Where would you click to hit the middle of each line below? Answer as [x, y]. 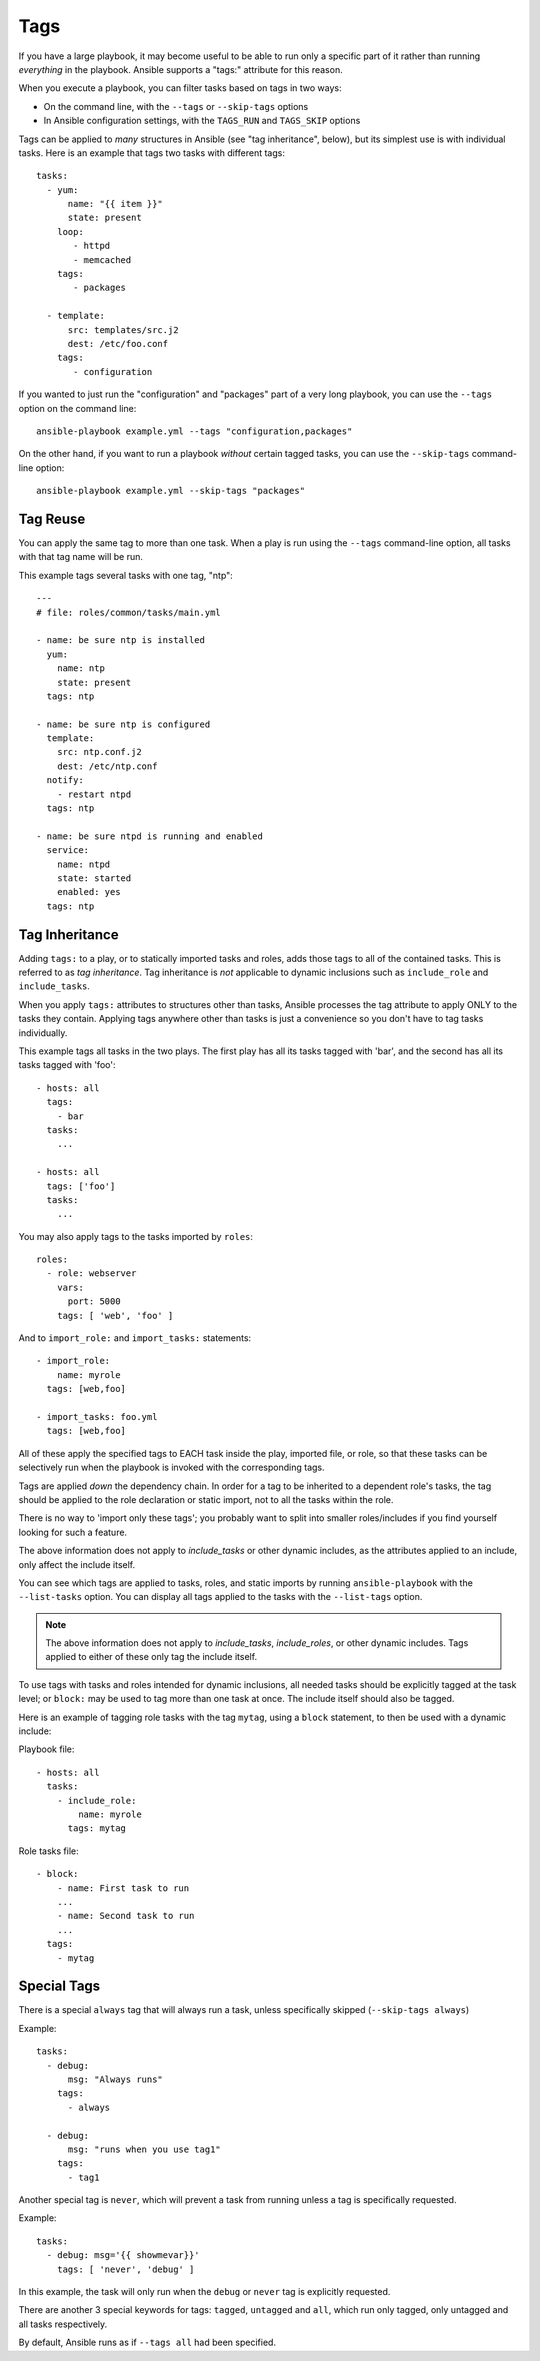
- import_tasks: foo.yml [97, 1416]
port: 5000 [94, 1301]
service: [68, 850]
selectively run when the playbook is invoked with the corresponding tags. [171, 1467]
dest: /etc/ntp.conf [107, 766]
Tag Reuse [52, 518]
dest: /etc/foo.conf [118, 343]
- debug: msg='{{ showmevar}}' [123, 2255]
